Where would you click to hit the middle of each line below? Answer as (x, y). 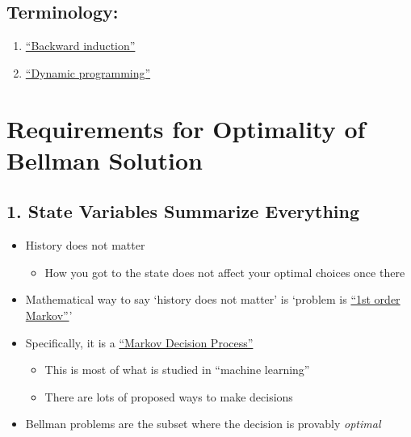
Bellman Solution (105, 160)
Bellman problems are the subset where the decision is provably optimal (203, 424)
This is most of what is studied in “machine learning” (177, 370)
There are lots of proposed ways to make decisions (169, 396)
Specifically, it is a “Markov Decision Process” (139, 342)
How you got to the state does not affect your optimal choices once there (225, 272)
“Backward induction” (80, 46)
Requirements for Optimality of (186, 128)
